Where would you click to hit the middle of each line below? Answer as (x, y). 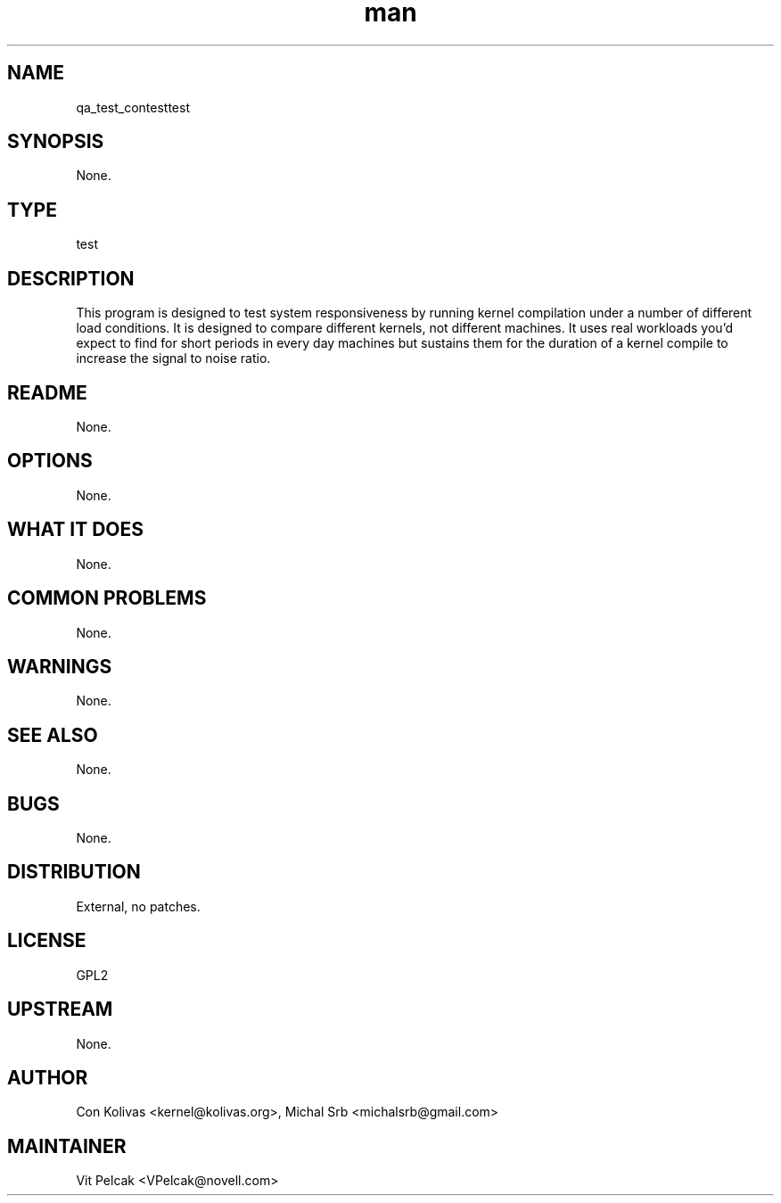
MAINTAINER (67, 1146)
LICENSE (47, 941)
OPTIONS (50, 461)
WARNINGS (60, 666)
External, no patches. (138, 906)
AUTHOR (48, 1077)
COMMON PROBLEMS (107, 598)
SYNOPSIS (56, 142)
